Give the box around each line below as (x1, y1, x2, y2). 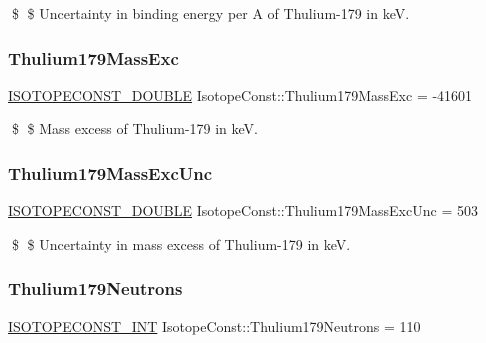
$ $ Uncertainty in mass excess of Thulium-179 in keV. (11, 233, 351, 254)
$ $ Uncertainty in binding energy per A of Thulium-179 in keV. (11, 3, 410, 23)
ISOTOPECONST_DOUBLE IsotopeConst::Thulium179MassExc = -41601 (8, 84, 473, 105)
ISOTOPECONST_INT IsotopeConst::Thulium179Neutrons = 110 (8, 315, 421, 336)
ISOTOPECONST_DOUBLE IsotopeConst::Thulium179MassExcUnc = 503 (8, 200, 478, 221)
